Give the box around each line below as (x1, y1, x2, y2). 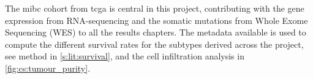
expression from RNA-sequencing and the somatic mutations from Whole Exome (5, 13, 308, 26)
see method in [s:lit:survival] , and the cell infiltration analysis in (5, 50, 244, 62)
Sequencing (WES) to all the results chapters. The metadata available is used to (5, 26, 306, 39)
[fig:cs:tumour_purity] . (5, 61, 91, 74)
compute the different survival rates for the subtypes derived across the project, (5, 37, 304, 50)
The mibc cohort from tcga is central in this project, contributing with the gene (5, 2, 304, 14)
